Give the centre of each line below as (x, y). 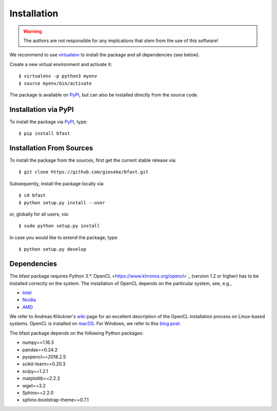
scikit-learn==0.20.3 (44, 364)
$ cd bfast (32, 195)
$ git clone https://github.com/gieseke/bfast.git (84, 172)
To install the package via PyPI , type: (48, 122)
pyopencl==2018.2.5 (44, 357)
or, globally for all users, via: (39, 214)
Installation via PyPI (42, 110)
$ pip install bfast (44, 134)
